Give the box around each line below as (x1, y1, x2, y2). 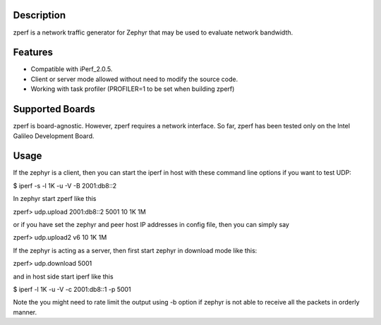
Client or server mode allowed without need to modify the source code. (30, 75, 238, 83)
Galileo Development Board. (13, 131, 95, 140)
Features (13, 47, 53, 59)
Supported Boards (13, 103, 95, 116)
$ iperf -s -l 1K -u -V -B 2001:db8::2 (13, 181, 117, 190)
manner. (13, 307, 37, 317)
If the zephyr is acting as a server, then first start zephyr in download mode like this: (13, 246, 258, 255)
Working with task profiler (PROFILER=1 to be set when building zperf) (30, 85, 235, 93)
